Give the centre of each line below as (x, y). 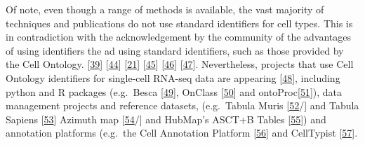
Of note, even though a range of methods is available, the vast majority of (165, 9)
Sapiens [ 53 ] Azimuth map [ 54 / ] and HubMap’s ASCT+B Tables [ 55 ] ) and (166, 119)
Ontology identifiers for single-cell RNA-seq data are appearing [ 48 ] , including (173, 77)
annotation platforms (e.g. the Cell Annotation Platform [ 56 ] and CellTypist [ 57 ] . (182, 133)
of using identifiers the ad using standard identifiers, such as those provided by (175, 50)
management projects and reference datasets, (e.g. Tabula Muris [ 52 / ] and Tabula (182, 105)
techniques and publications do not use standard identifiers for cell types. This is (179, 23)
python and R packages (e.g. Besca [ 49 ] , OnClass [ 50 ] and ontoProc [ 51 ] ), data (174, 91)
